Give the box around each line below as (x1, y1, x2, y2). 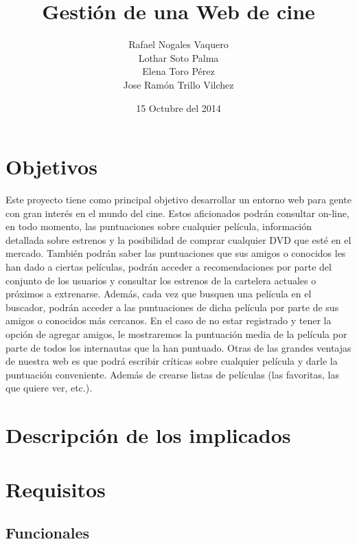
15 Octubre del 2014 (136, 100, 221, 115)
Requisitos (5, 475, 106, 503)
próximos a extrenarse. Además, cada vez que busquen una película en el (5, 286, 312, 301)
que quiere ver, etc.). (5, 381, 93, 395)
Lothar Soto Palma (138, 50, 219, 65)
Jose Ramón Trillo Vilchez (123, 77, 234, 91)
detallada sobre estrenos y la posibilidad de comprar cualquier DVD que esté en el (5, 232, 352, 247)
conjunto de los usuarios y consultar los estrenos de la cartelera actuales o (5, 273, 316, 287)
